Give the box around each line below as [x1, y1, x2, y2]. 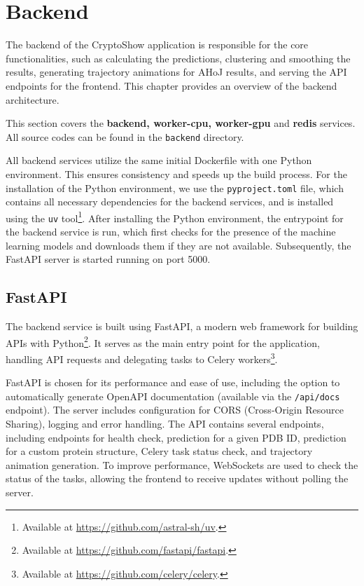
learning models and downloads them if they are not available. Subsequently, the [6, 238, 351, 252]
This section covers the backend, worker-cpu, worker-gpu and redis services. [6, 116, 356, 130]
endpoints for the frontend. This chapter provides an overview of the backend [6, 78, 337, 93]
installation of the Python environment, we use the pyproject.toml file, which [6, 180, 344, 195]
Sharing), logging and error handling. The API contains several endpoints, [6, 416, 324, 431]
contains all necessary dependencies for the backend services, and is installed [6, 194, 334, 209]
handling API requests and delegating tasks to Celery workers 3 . [6, 349, 278, 366]
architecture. [6, 92, 59, 107]
